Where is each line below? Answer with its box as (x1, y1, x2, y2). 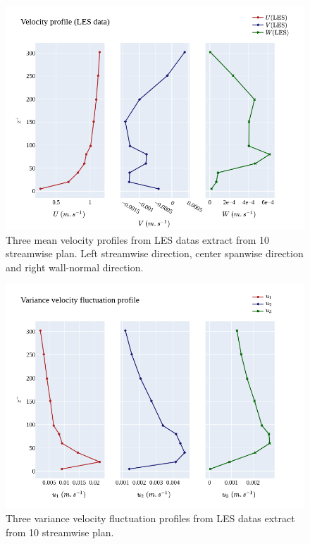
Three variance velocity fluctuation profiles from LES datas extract (6, 510, 295, 525)
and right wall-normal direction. (6, 259, 144, 274)
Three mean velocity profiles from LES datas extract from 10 (6, 232, 270, 247)
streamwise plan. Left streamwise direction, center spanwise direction (6, 246, 304, 261)
